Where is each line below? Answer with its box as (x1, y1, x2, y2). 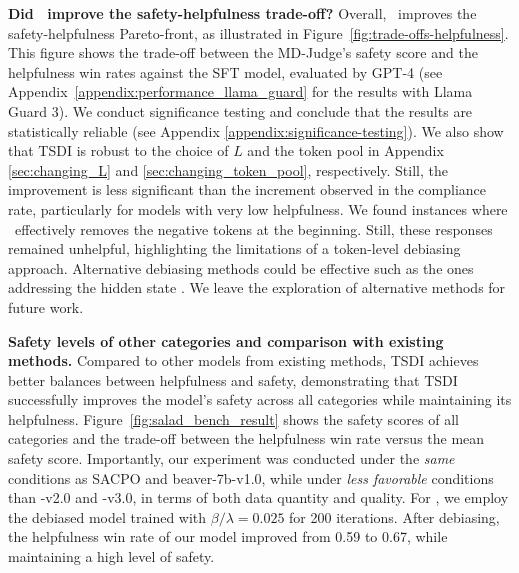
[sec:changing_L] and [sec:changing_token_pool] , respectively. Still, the (8, 159, 448, 180)
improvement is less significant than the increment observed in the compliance (8, 179, 487, 200)
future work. (8, 296, 84, 317)
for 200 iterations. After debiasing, (289, 506, 500, 527)
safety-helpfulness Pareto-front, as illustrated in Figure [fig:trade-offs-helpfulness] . (8, 22, 509, 43)
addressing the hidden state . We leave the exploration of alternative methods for (8, 277, 506, 298)
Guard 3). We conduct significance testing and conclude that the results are (8, 100, 473, 121)
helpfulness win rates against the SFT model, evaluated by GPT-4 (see (8, 61, 443, 82)
